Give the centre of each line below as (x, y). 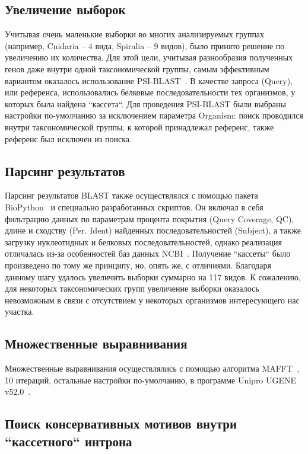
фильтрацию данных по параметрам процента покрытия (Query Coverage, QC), (150, 218)
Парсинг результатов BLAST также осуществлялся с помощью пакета (131, 195)
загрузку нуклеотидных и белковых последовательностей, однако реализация (143, 242)
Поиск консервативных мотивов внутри (121, 423)
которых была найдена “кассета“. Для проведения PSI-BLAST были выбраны (145, 103)
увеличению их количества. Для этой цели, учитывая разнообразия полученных (149, 57)
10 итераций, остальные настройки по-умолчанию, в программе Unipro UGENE (151, 380)
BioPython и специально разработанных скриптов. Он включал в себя (134, 207)
